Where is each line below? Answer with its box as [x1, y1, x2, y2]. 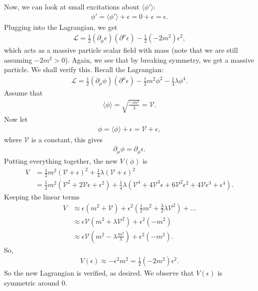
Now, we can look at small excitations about [4, 1, 139, 11]
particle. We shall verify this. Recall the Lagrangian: [4, 64, 164, 75]
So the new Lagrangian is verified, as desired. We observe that [4, 268, 194, 278]
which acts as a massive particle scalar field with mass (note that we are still [4, 45, 238, 55]
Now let [4, 114, 28, 124]
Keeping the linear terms [4, 191, 80, 201]
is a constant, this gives [31, 134, 103, 144]
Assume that [4, 88, 43, 98]
